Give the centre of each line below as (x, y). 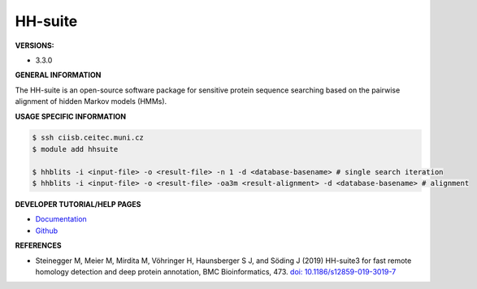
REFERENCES (38, 246)
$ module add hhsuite (75, 149)
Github (47, 231)
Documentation (61, 219)
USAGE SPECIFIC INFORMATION (71, 116)
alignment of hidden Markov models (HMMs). (91, 101)
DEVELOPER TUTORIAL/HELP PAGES (78, 205)
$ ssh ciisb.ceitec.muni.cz (88, 138)
